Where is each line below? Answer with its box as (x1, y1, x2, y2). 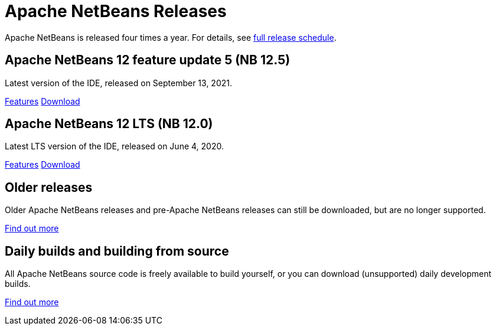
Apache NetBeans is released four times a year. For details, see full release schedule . (5, 32, 337, 43)
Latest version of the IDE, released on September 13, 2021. (5, 77, 232, 88)
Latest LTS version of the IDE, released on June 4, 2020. (5, 141, 224, 152)
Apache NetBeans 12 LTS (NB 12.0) (5, 116, 213, 132)
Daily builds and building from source (5, 243, 229, 259)
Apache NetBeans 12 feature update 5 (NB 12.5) (5, 53, 291, 68)
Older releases (5, 179, 93, 195)
